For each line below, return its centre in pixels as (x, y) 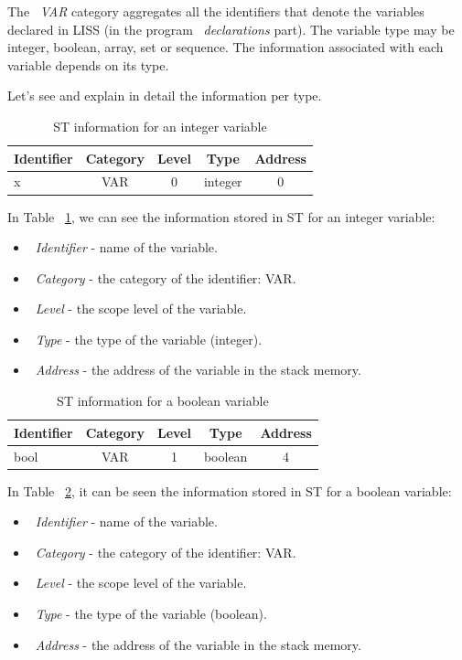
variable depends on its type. (88, 64)
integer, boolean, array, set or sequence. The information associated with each (226, 47)
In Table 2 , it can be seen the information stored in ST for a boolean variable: (230, 490)
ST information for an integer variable (160, 126)
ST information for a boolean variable (163, 401)
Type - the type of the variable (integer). (149, 339)
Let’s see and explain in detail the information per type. (165, 96)
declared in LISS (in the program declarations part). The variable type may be (231, 29)
